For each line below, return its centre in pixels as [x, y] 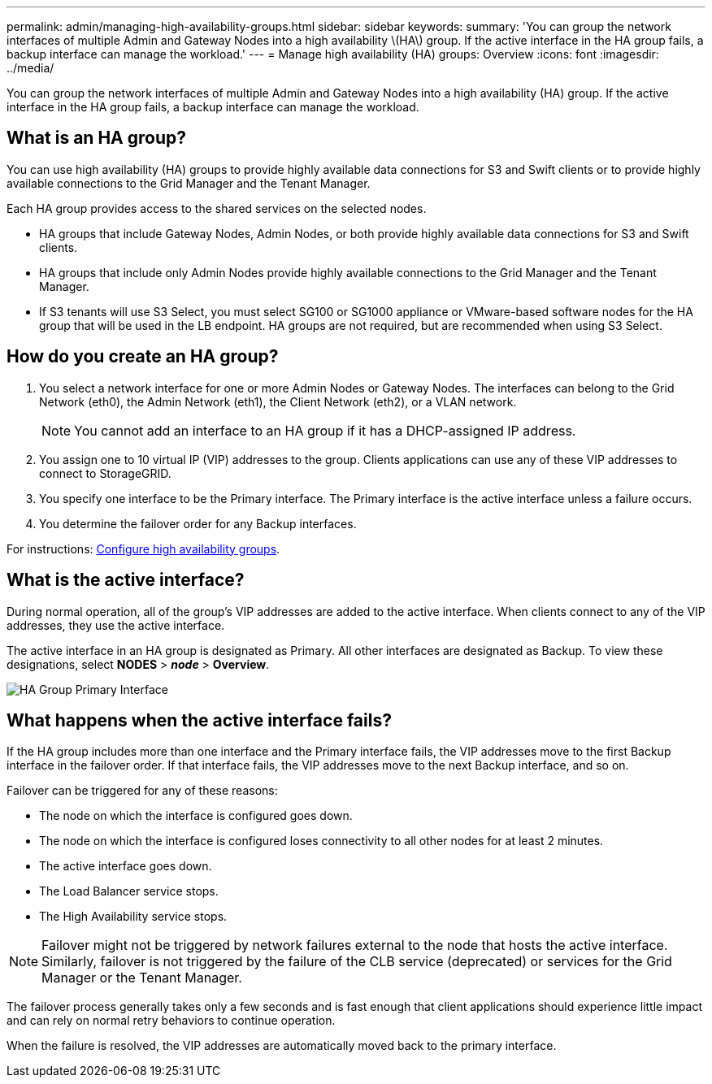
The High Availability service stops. [133, 917]
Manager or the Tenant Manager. [142, 978]
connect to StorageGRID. [105, 473]
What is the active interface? [126, 580]
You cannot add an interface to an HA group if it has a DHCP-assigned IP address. [325, 430]
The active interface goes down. [126, 866]
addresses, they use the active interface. [116, 625]
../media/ [30, 68]
